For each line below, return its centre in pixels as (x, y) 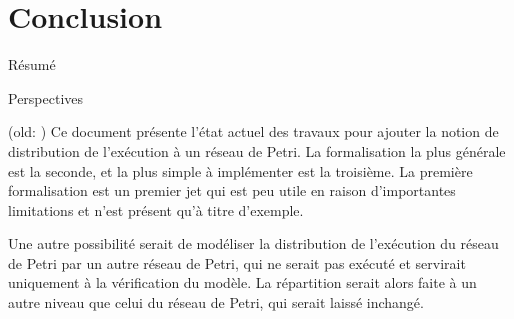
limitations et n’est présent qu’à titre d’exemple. (156, 209)
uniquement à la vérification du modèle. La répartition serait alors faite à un (242, 282)
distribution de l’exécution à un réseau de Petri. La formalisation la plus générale (257, 150)
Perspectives (46, 97)
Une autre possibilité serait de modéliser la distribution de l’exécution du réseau (253, 243)
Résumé (32, 64)
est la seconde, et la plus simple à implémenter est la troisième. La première (240, 170)
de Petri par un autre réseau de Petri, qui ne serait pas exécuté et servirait (237, 262)
